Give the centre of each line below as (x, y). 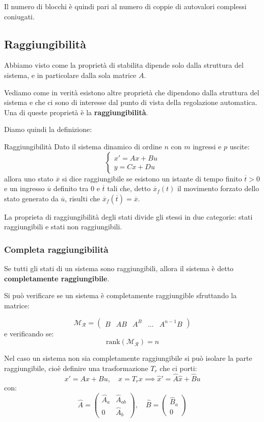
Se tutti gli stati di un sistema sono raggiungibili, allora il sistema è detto (119, 268)
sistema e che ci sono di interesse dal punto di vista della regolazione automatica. (131, 102)
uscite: (240, 146)
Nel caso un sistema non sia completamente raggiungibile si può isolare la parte (128, 358)
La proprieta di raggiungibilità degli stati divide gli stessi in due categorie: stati (128, 216)
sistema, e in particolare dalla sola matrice (70, 75)
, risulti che (83, 198)
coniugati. (19, 16)
